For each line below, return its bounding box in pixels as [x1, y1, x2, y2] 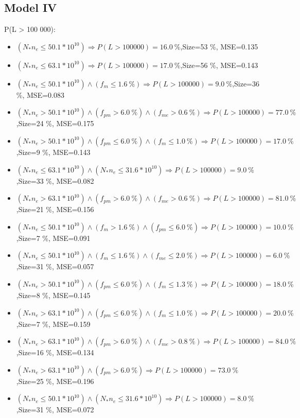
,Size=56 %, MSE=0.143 [180, 59, 258, 70]
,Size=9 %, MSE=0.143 [16, 146, 91, 157]
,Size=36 [232, 78, 260, 89]
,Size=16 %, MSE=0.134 [16, 347, 94, 358]
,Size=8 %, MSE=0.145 [16, 289, 91, 300]
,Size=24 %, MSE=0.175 [16, 118, 94, 129]
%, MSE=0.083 [16, 89, 64, 100]
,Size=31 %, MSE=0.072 [16, 404, 94, 415]
